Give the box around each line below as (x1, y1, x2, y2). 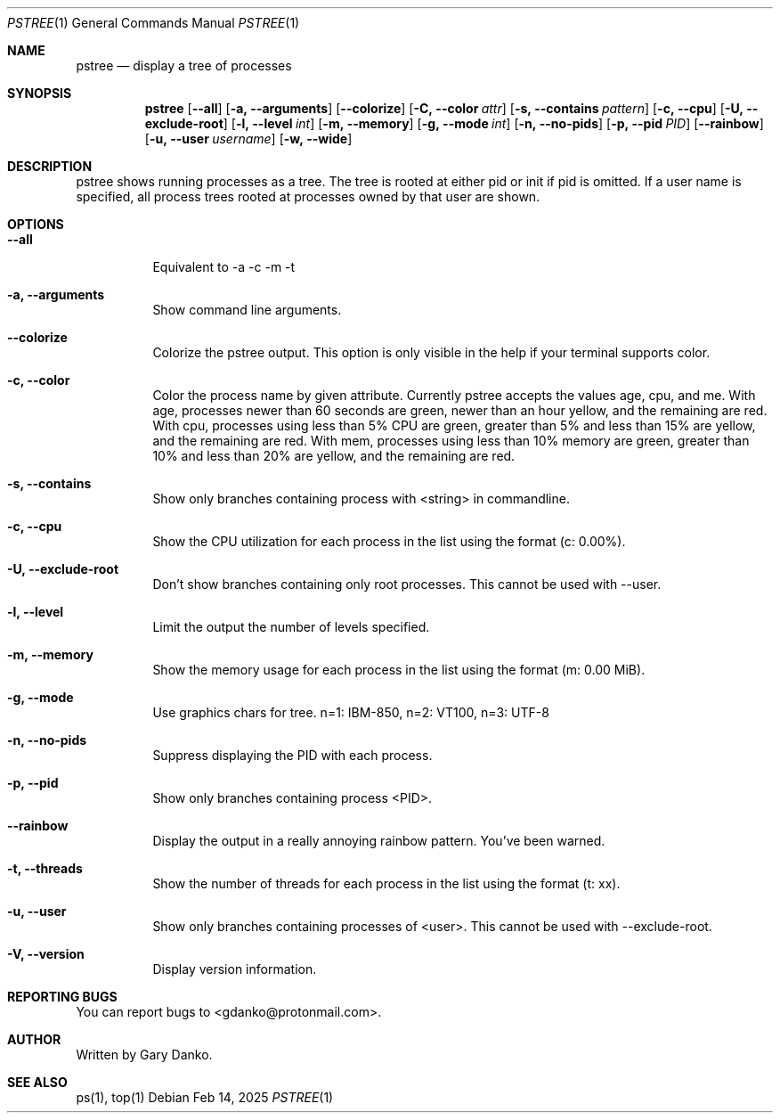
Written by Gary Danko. (76, 1047, 213, 1062)
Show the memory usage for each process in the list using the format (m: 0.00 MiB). (152, 662, 646, 677)
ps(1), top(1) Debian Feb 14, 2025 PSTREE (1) (76, 1090, 334, 1105)
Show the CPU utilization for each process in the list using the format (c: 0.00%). (152, 534, 626, 549)
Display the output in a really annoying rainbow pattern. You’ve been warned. (152, 833, 605, 848)
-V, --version (7, 946, 85, 961)
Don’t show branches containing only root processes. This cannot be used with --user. (152, 576, 662, 592)
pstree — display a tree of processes (76, 58, 292, 73)
